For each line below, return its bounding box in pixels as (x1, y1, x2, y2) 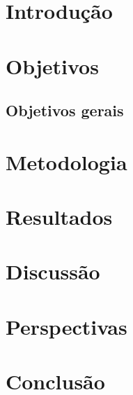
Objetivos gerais (6, 99, 124, 121)
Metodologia (6, 147, 127, 176)
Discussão (6, 257, 100, 286)
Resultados (6, 202, 113, 231)
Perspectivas (6, 312, 127, 340)
